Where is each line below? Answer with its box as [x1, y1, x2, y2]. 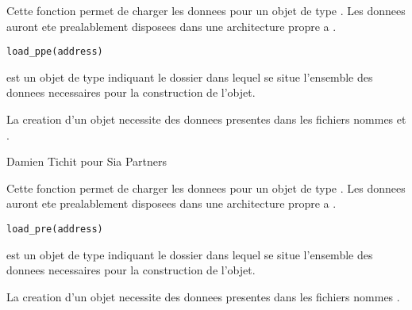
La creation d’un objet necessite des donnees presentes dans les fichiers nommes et [6, 111, 406, 128]
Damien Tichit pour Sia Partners [6, 153, 167, 170]
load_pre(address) [6, 224, 103, 235]
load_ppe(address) [6, 46, 103, 58]
